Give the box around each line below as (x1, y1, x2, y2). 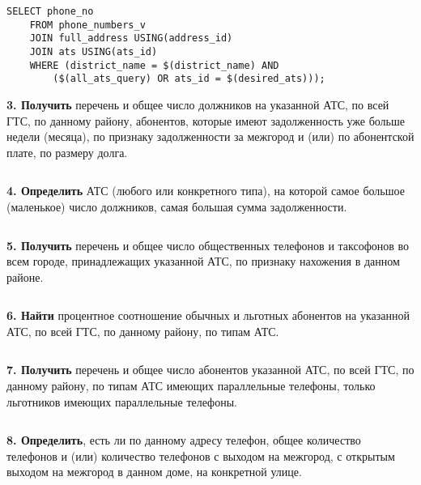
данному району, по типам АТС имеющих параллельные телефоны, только (6, 377, 376, 394)
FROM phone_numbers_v (29, 19, 146, 31)
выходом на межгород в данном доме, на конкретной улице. (6, 463, 302, 480)
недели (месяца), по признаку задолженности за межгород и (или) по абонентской (6, 128, 415, 145)
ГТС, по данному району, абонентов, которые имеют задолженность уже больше (6, 112, 405, 129)
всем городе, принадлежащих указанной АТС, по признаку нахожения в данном (6, 253, 400, 270)
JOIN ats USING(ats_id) (29, 45, 158, 57)
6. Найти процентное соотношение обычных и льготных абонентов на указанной (6, 307, 410, 324)
